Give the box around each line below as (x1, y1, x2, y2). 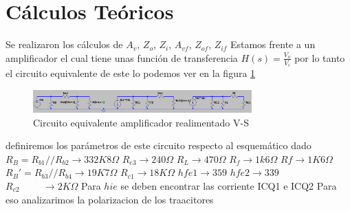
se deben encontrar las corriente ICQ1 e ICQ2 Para (120, 178, 337, 192)
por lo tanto (294, 50, 345, 65)
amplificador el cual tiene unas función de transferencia (6, 50, 238, 65)
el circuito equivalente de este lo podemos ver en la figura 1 (6, 66, 256, 80)
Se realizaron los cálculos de (6, 37, 123, 52)
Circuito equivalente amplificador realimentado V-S (33, 115, 249, 129)
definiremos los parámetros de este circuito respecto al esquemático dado (6, 138, 311, 153)
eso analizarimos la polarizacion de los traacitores (6, 192, 214, 206)
